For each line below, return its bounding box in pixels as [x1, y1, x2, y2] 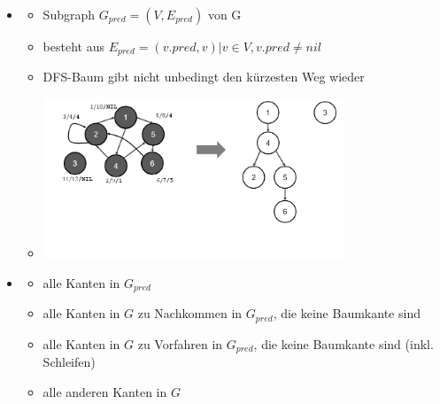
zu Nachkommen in [137, 304, 243, 322]
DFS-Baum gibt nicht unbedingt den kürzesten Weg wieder [42, 67, 365, 86]
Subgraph [42, 5, 96, 23]
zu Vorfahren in [137, 334, 223, 353]
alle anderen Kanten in [42, 382, 167, 400]
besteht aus [42, 37, 104, 55]
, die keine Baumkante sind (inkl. [253, 334, 434, 353]
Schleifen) [42, 353, 96, 371]
